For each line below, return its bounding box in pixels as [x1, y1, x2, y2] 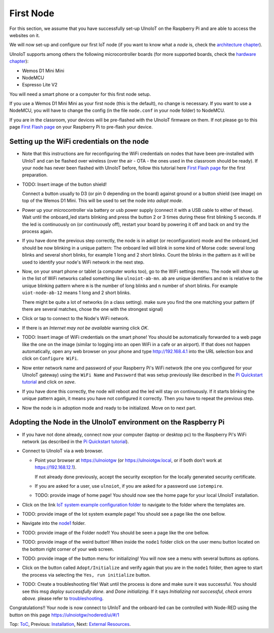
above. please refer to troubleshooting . [22, 595, 104, 602]
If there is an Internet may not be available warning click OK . [22, 325, 149, 331]
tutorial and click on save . [22, 379, 76, 385]
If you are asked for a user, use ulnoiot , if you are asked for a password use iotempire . [35, 483, 223, 489]
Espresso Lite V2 [22, 82, 58, 88]
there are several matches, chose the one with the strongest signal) [22, 306, 163, 312]
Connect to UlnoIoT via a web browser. [22, 448, 104, 454]
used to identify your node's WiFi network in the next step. [22, 259, 145, 265]
